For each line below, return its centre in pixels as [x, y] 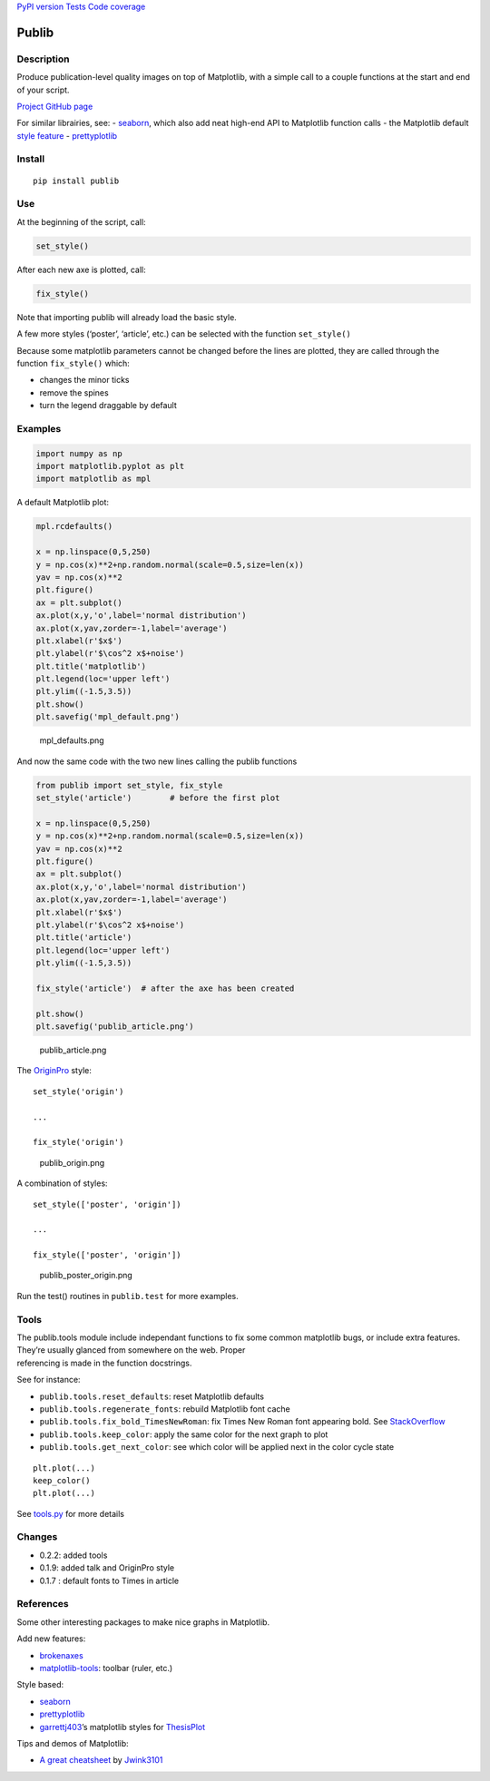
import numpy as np [79, 453]
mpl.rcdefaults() [74, 527]
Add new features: [51, 1639]
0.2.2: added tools [73, 1555]
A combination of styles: [62, 1183]
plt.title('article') [84, 938]
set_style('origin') [78, 1091]
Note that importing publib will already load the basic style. [127, 317]
